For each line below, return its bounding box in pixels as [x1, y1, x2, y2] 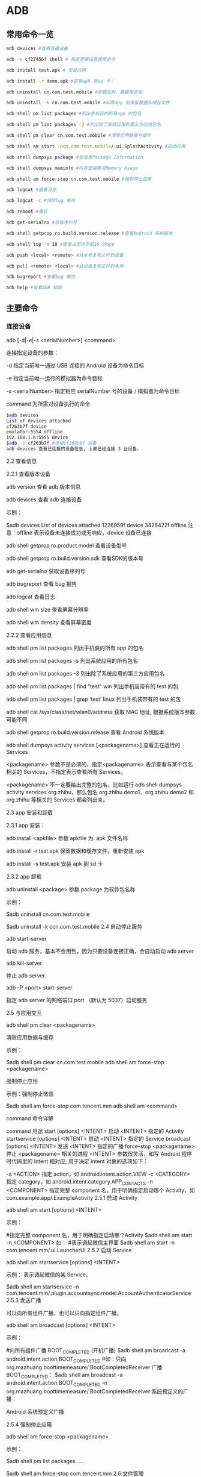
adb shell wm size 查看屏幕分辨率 [6, 606, 89, 613]
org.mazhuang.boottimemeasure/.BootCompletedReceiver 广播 [6, 1364, 163, 1371]
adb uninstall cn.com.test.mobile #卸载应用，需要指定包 [6, 89, 143, 95]
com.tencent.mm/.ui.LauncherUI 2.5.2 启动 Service [6, 1246, 132, 1253]
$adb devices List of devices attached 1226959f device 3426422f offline [6, 521, 187, 528]
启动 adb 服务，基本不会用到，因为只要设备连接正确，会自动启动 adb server [6, 947, 194, 955]
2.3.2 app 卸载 [6, 873, 42, 880]
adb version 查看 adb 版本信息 [6, 483, 81, 490]
